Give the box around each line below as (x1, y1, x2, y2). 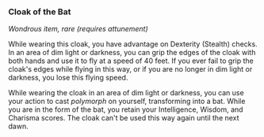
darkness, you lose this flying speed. (8, 73, 128, 83)
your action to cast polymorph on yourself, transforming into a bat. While (8, 97, 246, 106)
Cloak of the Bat (8, 6, 71, 17)
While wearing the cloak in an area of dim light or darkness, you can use (8, 88, 244, 98)
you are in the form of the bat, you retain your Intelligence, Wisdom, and (8, 105, 243, 114)
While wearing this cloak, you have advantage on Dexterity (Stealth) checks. (8, 39, 258, 49)
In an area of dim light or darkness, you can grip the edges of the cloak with (8, 48, 256, 57)
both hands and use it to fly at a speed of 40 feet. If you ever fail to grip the (8, 56, 254, 65)
